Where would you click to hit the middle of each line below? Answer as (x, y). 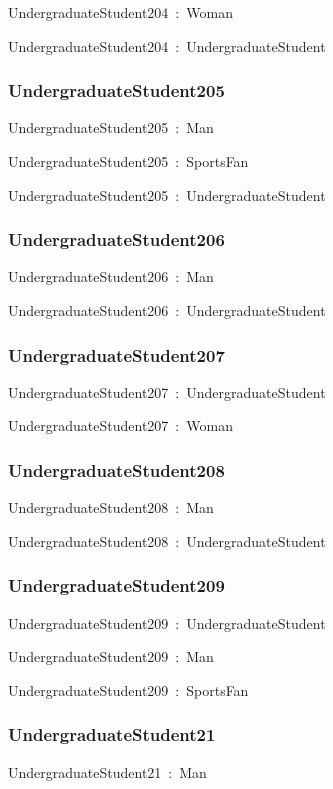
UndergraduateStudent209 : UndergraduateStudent (167, 622)
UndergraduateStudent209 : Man (111, 656)
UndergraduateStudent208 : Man (111, 507)
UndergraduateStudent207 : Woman (120, 425)
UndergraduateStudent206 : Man (111, 276)
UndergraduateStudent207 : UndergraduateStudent (167, 391)
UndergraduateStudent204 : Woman (120, 12)
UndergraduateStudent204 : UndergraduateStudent (167, 45)
